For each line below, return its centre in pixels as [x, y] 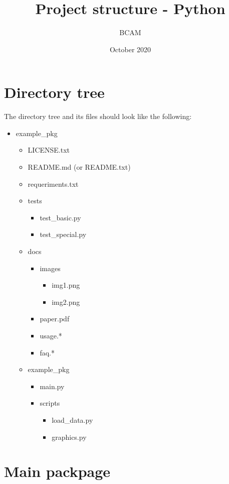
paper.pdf [55, 319]
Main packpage [57, 471]
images [50, 268]
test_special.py [63, 234]
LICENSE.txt [49, 150]
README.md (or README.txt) [79, 167]
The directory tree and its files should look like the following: [98, 116]
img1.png [66, 285]
